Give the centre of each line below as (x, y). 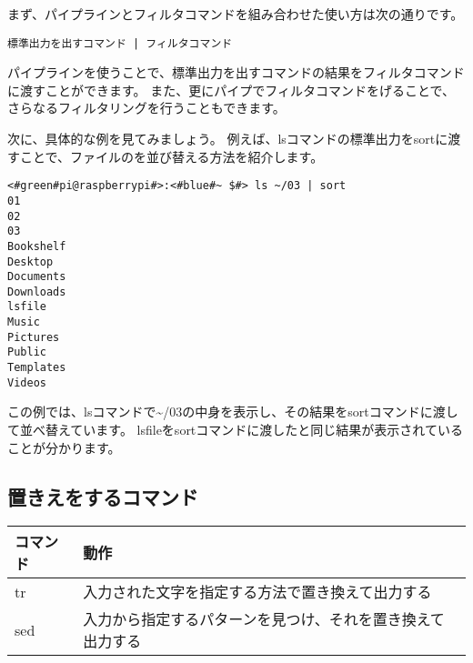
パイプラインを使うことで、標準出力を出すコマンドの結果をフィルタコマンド (236, 72)
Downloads (37, 291)
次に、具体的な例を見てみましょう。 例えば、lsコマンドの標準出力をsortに (228, 139)
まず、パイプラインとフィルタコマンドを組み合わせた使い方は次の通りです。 (236, 14)
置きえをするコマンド (103, 496)
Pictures (34, 337)
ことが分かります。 (64, 447)
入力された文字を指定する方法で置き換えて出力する (257, 592)
